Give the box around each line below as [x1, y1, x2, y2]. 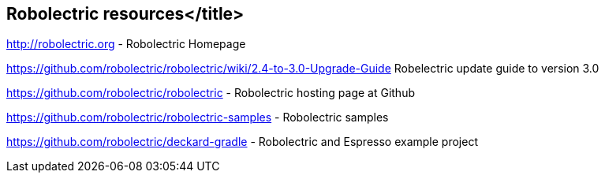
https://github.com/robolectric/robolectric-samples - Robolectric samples [6, 110, 389, 125]
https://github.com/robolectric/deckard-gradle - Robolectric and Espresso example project [6, 135, 478, 149]
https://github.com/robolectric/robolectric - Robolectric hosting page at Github [6, 86, 415, 100]
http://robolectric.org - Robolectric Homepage [6, 37, 246, 51]
